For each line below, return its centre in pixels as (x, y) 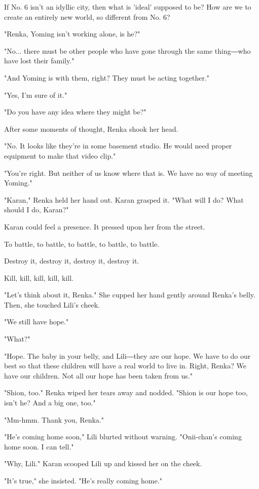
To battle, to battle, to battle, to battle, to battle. (82, 243)
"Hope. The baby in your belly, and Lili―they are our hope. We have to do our (127, 355)
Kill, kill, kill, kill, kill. (39, 277)
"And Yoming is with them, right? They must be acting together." (107, 77)
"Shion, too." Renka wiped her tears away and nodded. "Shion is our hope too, (126, 392)
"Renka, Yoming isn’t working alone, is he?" (72, 34)
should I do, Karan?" (36, 210)
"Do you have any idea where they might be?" (75, 112)
